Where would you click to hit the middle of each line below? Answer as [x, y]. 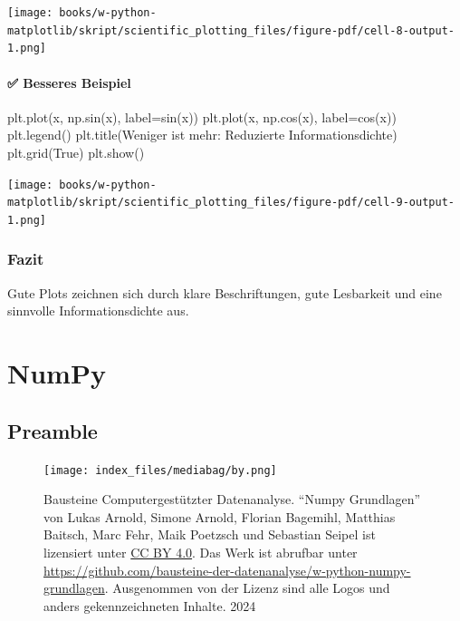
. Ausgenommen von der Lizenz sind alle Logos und [247, 588]
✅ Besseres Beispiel [69, 82]
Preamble [53, 430]
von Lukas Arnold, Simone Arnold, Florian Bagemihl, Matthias [220, 516]
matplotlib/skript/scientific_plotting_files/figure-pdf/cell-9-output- [231, 203]
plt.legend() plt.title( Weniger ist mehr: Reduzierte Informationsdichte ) [202, 135]
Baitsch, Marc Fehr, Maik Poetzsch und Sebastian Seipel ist [210, 534]
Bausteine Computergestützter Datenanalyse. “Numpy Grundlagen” [232, 499]
